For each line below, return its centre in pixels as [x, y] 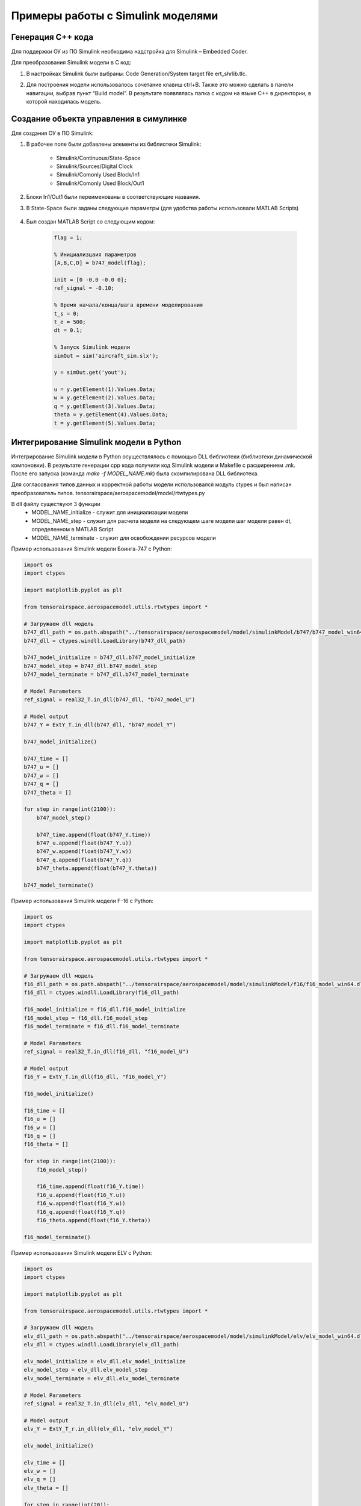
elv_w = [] [40, 1471]
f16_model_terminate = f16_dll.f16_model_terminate [102, 1026]
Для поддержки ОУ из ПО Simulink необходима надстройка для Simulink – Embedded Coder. [130, 52]
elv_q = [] [40, 1479]
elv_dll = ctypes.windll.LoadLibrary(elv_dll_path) [102, 1345]
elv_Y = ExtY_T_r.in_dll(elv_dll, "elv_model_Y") [98, 1429]
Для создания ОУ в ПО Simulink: [52, 133]
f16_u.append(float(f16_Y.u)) [81, 1195]
